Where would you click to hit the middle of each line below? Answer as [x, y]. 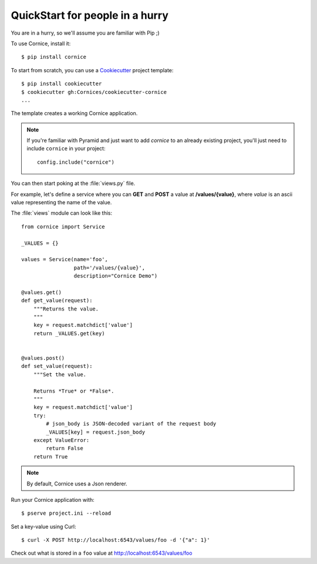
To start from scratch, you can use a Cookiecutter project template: [92, 70]
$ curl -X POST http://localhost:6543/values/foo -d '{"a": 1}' [116, 540]
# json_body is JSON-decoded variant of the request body [131, 424]
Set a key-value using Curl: [43, 526]
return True [50, 457]
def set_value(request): [57, 366]
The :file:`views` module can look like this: [62, 213]
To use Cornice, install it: [41, 43]
